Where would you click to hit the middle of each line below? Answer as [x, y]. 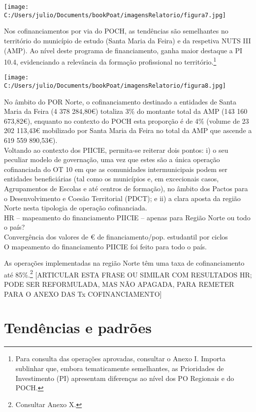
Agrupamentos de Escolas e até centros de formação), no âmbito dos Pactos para [126, 188]
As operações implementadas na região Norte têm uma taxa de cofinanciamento [124, 263]
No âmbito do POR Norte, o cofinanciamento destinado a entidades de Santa [120, 101]
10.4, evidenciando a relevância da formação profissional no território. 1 [110, 61]
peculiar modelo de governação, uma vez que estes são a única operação [112, 159]
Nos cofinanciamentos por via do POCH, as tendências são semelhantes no [116, 31]
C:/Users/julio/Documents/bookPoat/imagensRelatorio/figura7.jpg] [115, 15]
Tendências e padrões [78, 327]
